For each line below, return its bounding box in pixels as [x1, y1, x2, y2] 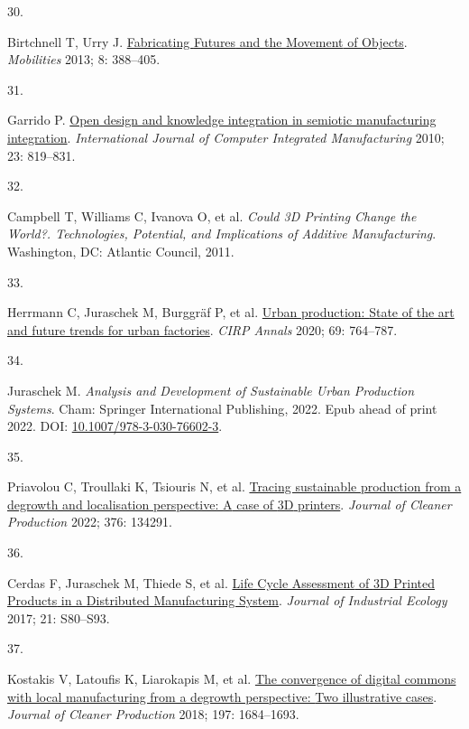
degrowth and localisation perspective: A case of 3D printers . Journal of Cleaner [7, 494, 452, 513]
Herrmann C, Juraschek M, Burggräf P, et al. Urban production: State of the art [7, 303, 455, 322]
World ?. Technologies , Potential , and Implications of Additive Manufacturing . [7, 224, 437, 243]
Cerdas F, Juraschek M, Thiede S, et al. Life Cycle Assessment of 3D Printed [7, 573, 436, 592]
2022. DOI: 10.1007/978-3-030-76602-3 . [7, 416, 223, 435]
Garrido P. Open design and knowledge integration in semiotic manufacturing [7, 110, 437, 129]
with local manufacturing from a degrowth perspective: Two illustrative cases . [7, 687, 437, 706]
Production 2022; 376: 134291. [7, 512, 172, 531]
